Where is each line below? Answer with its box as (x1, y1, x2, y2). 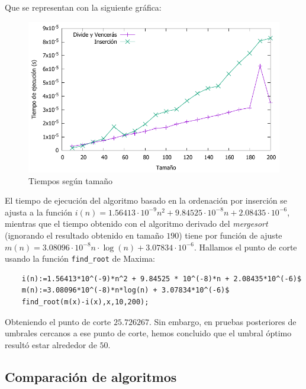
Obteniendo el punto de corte (5, 315, 111, 327)
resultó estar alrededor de (5, 338, 97, 351)
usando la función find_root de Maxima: (5, 252, 155, 265)
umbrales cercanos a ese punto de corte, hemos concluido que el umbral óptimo (5, 327, 292, 339)
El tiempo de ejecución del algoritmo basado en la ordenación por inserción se (5, 194, 287, 207)
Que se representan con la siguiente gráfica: (5, 1, 162, 13)
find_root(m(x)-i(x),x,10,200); (21, 297, 149, 306)
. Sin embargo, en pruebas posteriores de (149, 315, 297, 327)
